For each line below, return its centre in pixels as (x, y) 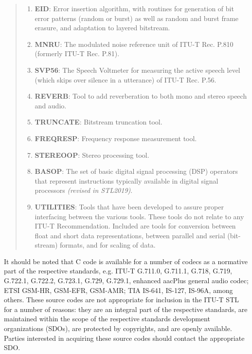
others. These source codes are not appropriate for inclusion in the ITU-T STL (122, 300)
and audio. (51, 105)
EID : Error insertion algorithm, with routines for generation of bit (134, 8)
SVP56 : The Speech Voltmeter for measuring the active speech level (137, 70)
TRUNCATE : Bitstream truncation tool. (99, 122)
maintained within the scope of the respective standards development (107, 319)
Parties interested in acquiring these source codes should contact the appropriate (124, 338)
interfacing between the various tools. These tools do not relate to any (139, 216)
